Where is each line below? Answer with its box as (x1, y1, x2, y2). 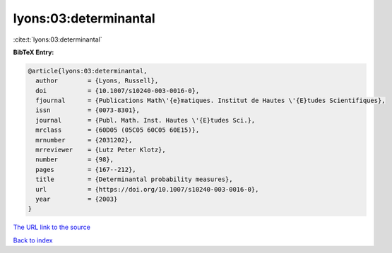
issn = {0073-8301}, (35, 106, 141, 114)
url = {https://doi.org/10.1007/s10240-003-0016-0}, (35, 185, 259, 193)
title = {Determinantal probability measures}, (35, 175, 233, 183)
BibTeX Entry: (13, 48, 54, 56)
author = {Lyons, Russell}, (35, 77, 159, 85)
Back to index (13, 236, 53, 245)
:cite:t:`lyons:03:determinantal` (13, 35, 102, 44)
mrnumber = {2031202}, (35, 136, 133, 144)
